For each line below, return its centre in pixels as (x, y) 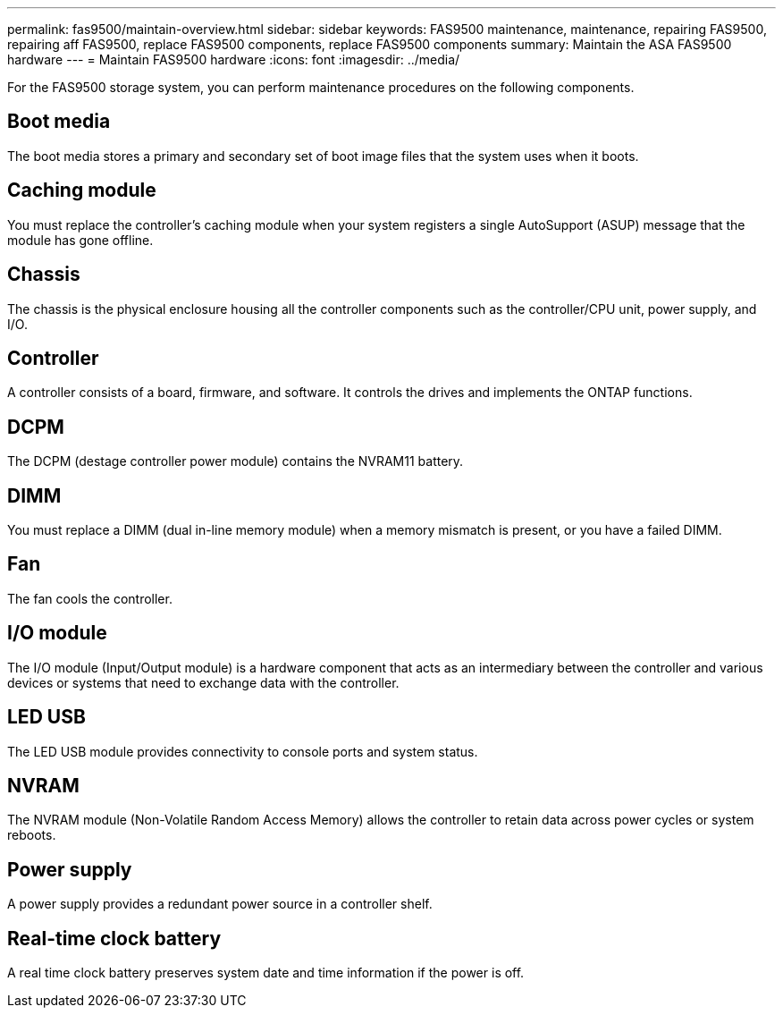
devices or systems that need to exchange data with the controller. (203, 682)
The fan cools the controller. (90, 598)
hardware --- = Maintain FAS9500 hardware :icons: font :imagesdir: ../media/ (234, 59)
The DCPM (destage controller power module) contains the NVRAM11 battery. (236, 461)
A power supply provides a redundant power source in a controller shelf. (220, 904)
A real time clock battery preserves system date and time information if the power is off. (266, 973)
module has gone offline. (80, 240)
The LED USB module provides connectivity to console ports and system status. (243, 751)
